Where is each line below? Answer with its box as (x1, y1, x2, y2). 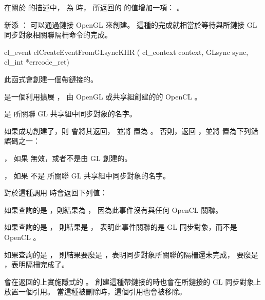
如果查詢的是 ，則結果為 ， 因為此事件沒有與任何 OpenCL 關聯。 (4, 204, 223, 215)
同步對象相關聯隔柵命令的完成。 (4, 29, 112, 40)
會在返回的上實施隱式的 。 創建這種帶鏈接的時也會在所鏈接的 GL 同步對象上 (4, 276, 261, 287)
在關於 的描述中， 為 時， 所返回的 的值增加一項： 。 (4, 2, 184, 12)
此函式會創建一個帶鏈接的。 (4, 73, 98, 84)
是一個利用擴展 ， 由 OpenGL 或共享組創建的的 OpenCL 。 (4, 91, 202, 102)
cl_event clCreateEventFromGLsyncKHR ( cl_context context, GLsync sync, (4, 46, 249, 57)
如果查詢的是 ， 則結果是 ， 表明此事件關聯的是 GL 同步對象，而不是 (4, 222, 237, 232)
